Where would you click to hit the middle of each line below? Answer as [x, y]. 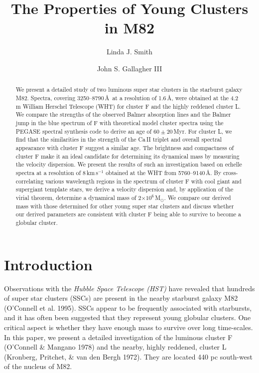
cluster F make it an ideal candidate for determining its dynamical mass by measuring [128, 156]
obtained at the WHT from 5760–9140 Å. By [164, 172]
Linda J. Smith [129, 52]
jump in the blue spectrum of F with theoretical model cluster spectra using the [120, 122]
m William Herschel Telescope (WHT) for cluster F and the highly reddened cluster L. [128, 106]
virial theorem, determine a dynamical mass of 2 [78, 197]
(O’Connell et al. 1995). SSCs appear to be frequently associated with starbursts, [128, 307]
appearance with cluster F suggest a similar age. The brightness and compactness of [125, 147]
